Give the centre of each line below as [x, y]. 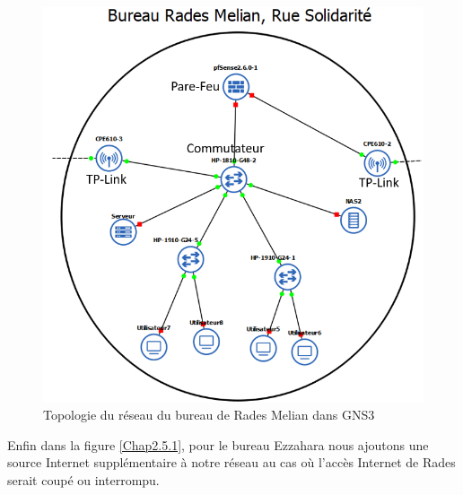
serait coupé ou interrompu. [83, 480]
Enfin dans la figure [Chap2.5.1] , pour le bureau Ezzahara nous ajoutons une [218, 444]
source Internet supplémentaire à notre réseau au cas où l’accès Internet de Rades [231, 462]
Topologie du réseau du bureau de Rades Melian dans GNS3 [209, 415]
